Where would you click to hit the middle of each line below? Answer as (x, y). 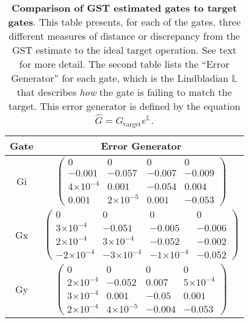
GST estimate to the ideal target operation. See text (125, 50)
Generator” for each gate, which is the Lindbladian (120, 78)
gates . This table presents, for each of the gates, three (125, 22)
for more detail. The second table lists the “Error (124, 64)
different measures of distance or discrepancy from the (125, 36)
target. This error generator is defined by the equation (124, 106)
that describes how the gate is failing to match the (124, 92)
